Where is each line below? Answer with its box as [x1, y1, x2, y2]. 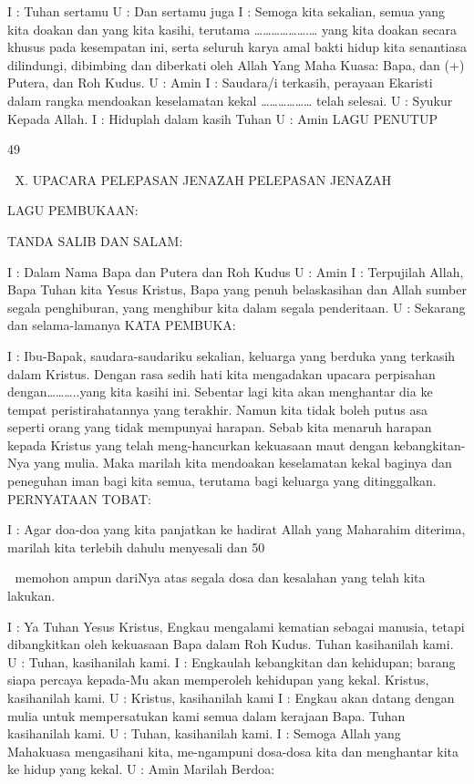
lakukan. [7, 586, 56, 605]
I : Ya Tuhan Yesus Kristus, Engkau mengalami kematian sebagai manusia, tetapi [7, 616, 465, 635]
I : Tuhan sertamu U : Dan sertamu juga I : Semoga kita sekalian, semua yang [7, 2, 446, 20]
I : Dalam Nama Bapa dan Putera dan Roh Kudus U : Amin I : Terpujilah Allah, [7, 262, 464, 281]
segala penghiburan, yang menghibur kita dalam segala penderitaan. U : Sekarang [7, 297, 466, 316]
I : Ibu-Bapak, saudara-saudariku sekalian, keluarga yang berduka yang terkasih [7, 346, 456, 365]
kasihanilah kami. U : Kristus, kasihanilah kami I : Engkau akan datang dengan [7, 688, 455, 707]
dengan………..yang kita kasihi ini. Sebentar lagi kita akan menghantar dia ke [7, 382, 433, 401]
